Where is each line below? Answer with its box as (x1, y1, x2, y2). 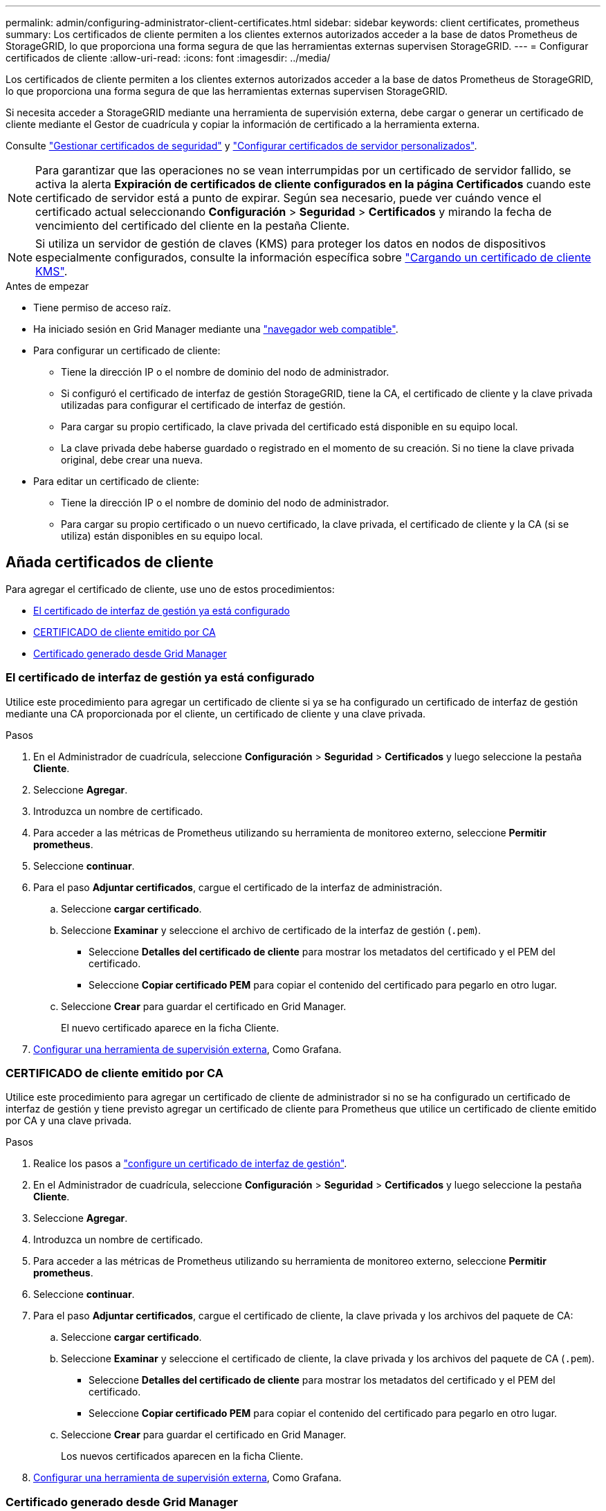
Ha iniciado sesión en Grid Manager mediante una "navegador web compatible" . (33, 323, 398, 335)
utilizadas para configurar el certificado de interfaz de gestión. (61, 399, 346, 411)
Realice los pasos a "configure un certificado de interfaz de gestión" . (33, 1157, 347, 1170)
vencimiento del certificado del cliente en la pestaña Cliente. (35, 219, 350, 232)
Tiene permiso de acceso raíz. (33, 302, 172, 313)
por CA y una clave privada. (6, 1115, 132, 1127)
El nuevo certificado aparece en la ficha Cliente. (61, 1021, 279, 1034)
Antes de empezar (6, 280, 89, 292)
